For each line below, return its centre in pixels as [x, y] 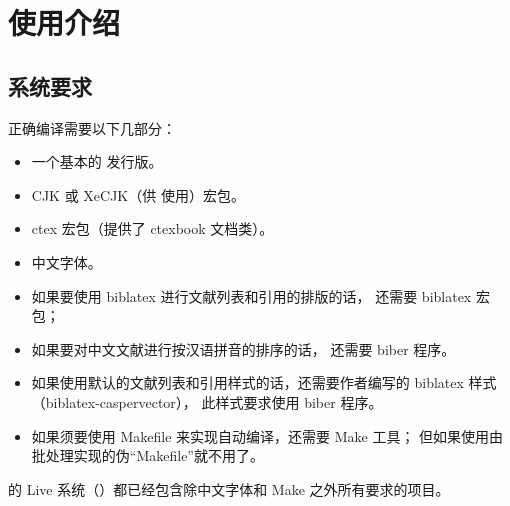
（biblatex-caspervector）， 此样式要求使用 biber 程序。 [207, 401]
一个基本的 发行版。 [97, 161]
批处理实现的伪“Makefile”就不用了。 [147, 455]
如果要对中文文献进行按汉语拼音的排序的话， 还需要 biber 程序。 [243, 348]
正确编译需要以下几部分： [92, 127]
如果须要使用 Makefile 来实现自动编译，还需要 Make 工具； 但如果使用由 [267, 435]
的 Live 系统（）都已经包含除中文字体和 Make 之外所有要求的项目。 [229, 488]
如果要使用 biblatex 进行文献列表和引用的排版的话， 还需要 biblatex [251, 295]
